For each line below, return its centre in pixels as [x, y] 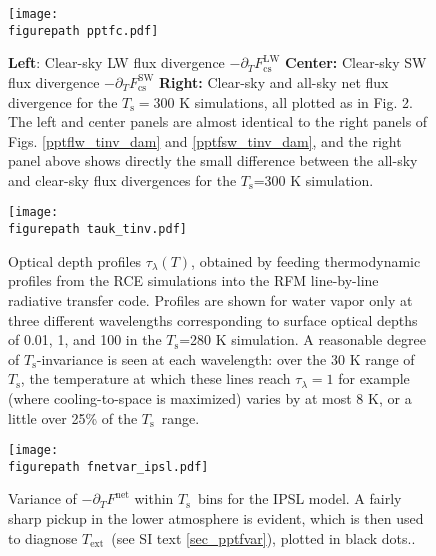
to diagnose [43, 537]
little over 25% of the [73, 417]
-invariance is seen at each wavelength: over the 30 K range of [225, 358]
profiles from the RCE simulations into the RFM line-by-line [193, 280]
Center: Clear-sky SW [356, 62]
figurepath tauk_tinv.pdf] [97, 229]
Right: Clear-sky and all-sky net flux [273, 81]
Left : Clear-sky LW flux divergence [116, 62]
